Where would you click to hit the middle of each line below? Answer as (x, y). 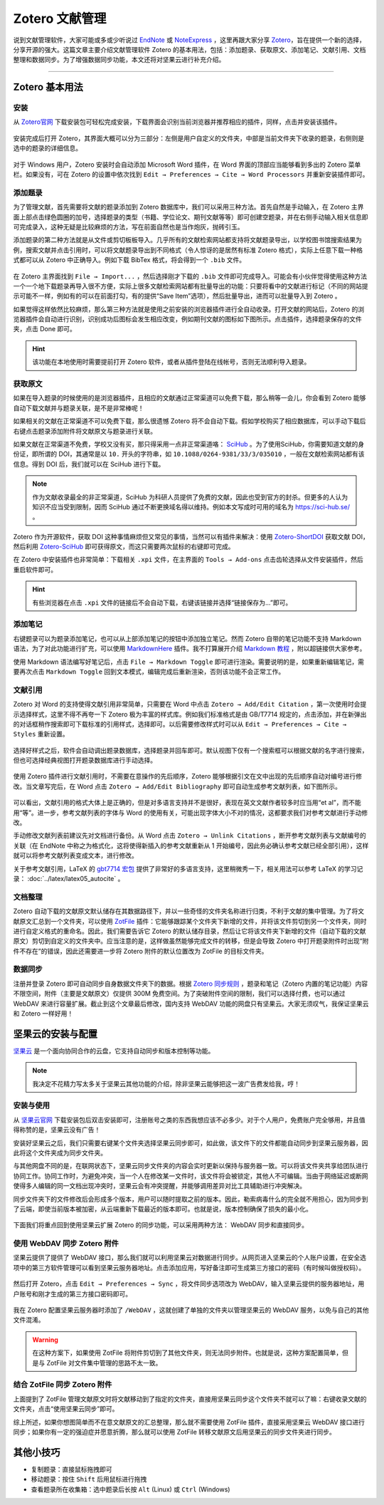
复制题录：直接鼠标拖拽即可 (71, 1469)
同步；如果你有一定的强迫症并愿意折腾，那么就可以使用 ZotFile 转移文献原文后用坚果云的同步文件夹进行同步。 (174, 1432)
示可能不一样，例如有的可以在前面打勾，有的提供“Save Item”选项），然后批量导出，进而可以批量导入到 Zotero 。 (177, 296)
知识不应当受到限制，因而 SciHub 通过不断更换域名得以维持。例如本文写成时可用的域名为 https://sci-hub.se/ (191, 506)
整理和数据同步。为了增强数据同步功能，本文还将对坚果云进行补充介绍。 (119, 60)
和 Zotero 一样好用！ (43, 1013)
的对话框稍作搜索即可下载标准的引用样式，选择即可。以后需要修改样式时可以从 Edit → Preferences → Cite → (180, 724)
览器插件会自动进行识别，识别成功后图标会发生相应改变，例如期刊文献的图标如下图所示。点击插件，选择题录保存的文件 (187, 319)
